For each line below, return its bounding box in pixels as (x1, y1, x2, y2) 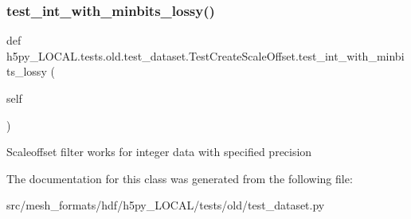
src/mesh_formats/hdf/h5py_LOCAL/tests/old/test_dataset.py (6, 197, 325, 213)
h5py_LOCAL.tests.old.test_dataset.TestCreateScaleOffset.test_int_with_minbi (6, 47, 405, 64)
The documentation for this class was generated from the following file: (6, 170, 353, 186)
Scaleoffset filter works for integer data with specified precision (6, 143, 312, 160)
